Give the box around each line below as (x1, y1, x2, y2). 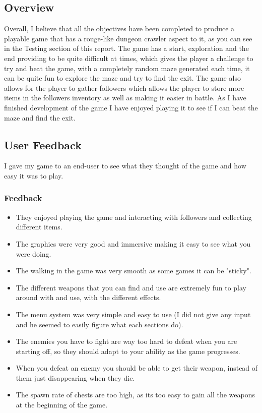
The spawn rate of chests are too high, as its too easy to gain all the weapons (16, 389, 255, 400)
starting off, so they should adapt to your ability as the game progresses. (16, 345, 240, 356)
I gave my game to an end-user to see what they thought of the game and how (4, 160, 246, 171)
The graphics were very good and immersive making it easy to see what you (16, 238, 251, 249)
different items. (16, 221, 62, 232)
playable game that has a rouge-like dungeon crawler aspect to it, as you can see (4, 33, 252, 43)
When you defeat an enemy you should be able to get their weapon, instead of (16, 363, 258, 373)
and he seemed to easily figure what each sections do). (16, 319, 183, 329)
